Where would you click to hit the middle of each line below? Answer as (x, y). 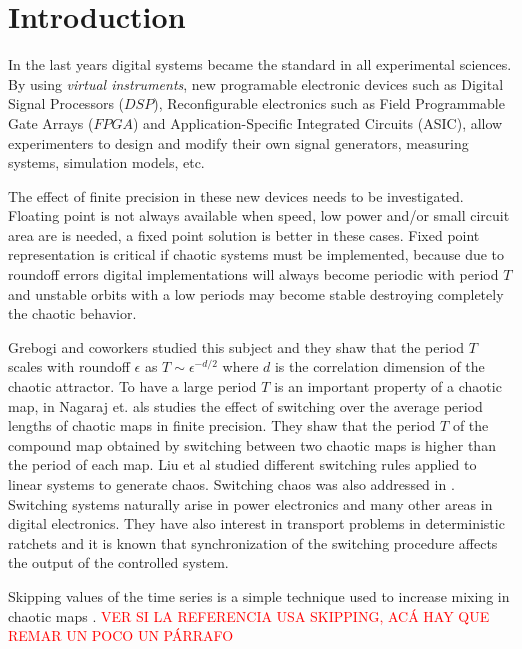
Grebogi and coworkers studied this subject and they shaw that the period (236, 346)
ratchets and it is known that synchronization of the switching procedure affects (253, 542)
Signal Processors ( (66, 103)
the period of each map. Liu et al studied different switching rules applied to (242, 464)
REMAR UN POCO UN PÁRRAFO (121, 635)
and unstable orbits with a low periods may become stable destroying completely (256, 293)
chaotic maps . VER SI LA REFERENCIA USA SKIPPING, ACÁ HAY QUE (249, 615)
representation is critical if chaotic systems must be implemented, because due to (256, 254)
